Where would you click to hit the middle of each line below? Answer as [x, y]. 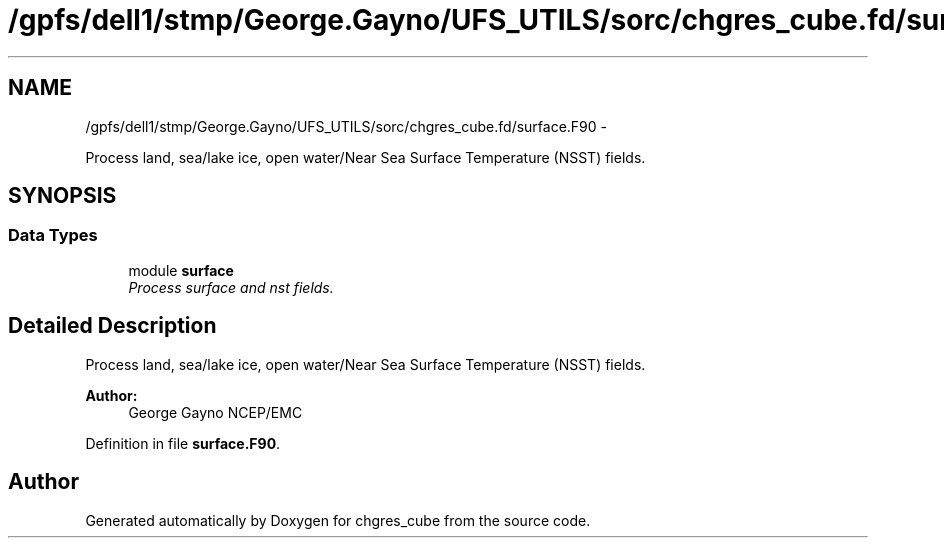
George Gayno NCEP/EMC [215, 412]
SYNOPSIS [62, 196]
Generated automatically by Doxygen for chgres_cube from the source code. [338, 520]
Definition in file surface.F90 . [183, 443]
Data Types [53, 235]
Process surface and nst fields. [231, 287]
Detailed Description [112, 326]
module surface [181, 270]
